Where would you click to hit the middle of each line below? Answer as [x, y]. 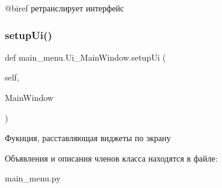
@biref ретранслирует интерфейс [65, 8]
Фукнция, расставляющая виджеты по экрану [88, 138]
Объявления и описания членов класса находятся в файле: [111, 158]
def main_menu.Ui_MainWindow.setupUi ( [85, 57]
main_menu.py [33, 178]
